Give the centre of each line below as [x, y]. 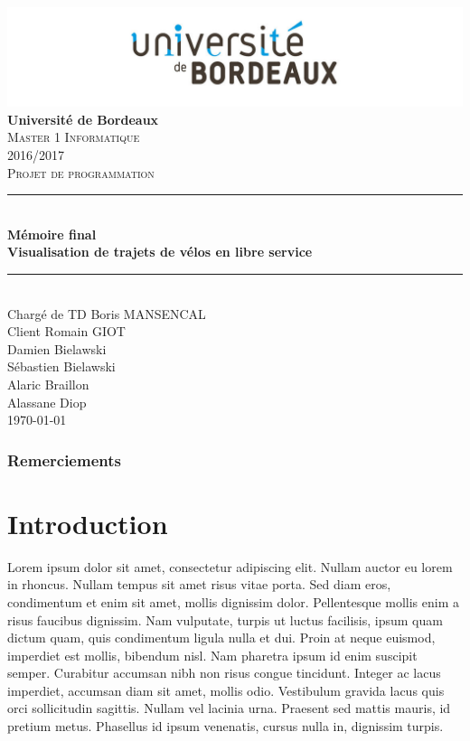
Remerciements [64, 460]
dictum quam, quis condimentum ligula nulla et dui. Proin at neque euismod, [221, 638]
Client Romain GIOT [66, 331]
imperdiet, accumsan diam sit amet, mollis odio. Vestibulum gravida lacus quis [226, 690]
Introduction [88, 523]
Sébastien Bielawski [61, 366]
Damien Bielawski [57, 348]
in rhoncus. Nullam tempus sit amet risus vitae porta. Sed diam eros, [199, 584]
